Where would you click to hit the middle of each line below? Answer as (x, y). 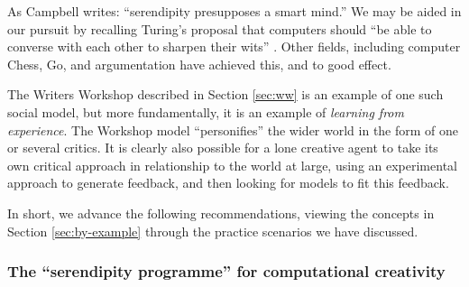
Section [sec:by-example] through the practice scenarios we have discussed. (213, 231)
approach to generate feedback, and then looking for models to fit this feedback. (228, 183)
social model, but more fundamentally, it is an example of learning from (206, 111)
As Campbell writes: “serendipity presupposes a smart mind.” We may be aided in (234, 11)
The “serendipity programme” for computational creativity (226, 271)
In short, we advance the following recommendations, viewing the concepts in (221, 213)
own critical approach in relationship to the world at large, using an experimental (232, 165)
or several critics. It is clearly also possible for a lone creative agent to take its (223, 148)
